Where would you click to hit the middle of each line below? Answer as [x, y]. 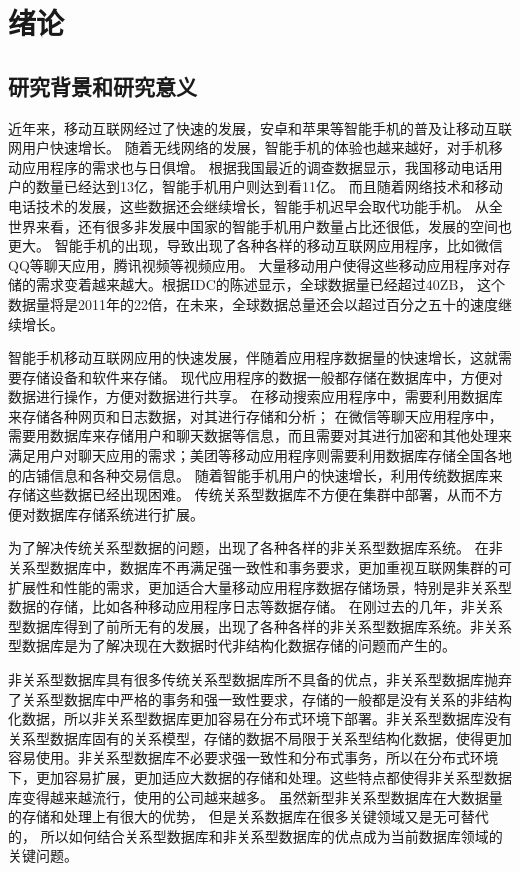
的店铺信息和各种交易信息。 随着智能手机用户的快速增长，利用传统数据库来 [255, 474]
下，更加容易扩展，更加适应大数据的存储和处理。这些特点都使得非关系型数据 [260, 776]
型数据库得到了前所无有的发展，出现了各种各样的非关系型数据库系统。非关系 [260, 625]
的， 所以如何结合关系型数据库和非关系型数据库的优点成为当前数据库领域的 [255, 835]
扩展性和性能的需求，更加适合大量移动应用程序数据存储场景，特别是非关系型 [260, 586]
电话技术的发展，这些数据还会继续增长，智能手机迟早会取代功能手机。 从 [248, 205]
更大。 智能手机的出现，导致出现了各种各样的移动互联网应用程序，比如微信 [255, 245]
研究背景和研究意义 [102, 85]
